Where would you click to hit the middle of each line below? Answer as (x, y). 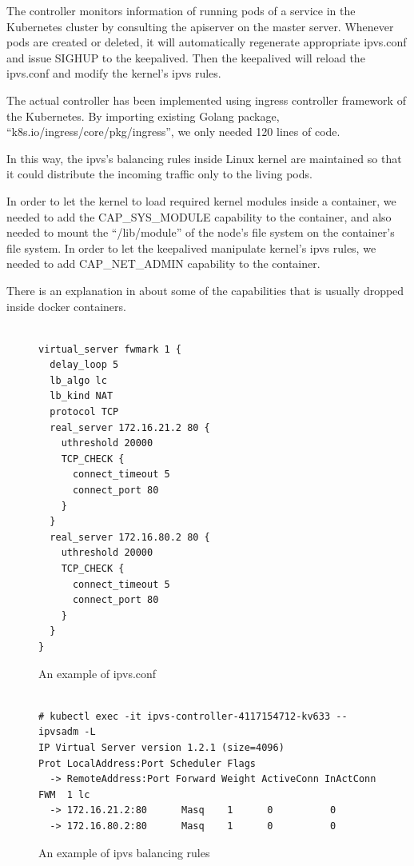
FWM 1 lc (64, 794)
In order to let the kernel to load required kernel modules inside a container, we (201, 200)
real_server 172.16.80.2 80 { (130, 537)
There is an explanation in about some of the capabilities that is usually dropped (205, 290)
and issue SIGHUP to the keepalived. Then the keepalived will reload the (186, 57)
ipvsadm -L (67, 732)
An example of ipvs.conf (98, 673)
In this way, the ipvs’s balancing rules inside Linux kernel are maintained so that (204, 158)
